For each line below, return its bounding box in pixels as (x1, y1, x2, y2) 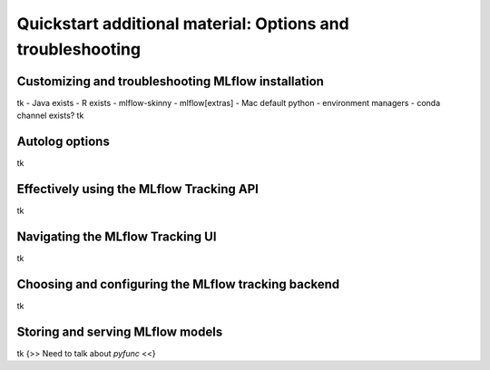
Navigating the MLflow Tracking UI (16, 229, 217, 244)
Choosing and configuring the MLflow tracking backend (16, 277, 340, 292)
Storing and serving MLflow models (16, 324, 223, 339)
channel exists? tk (16, 110, 84, 122)
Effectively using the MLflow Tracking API (16, 181, 259, 197)
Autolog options (16, 134, 111, 150)
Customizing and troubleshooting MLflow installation (16, 73, 324, 89)
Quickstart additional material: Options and (16, 14, 349, 34)
